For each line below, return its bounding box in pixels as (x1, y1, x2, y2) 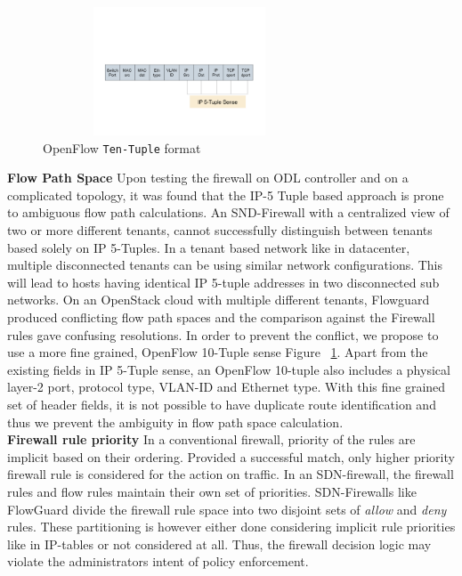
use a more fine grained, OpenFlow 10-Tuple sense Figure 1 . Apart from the (7, 343, 428, 361)
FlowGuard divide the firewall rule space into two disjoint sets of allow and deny (7, 499, 447, 518)
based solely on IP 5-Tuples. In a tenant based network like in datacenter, (7, 238, 410, 256)
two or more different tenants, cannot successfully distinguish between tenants (7, 221, 433, 239)
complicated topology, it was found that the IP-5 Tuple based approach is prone (7, 185, 444, 204)
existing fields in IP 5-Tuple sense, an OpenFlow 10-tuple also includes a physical (7, 360, 450, 378)
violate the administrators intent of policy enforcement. (7, 552, 309, 571)
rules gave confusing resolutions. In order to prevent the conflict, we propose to (7, 325, 439, 344)
